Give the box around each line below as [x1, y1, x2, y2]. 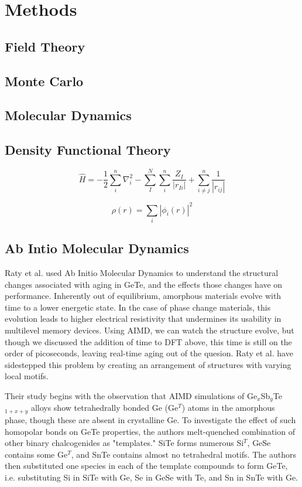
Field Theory [5, 37, 85, 55]
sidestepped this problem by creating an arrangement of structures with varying [5, 358, 291, 370]
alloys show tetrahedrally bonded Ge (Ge [30, 401, 179, 414]
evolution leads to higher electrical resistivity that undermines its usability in [5, 312, 282, 325]
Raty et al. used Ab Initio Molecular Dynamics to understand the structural [5, 267, 279, 279]
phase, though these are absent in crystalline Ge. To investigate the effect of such [5, 413, 296, 425]
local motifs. [5, 370, 49, 382]
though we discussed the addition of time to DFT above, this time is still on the [5, 335, 292, 348]
